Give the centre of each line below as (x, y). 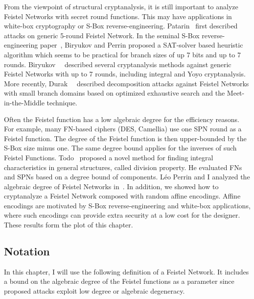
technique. (62, 102)
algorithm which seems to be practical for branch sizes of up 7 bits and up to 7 (122, 54)
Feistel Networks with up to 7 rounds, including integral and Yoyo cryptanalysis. (125, 74)
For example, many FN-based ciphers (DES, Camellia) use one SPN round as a (123, 129)
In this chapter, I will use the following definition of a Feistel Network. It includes (127, 271)
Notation (27, 251)
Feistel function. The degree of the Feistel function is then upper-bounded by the (125, 138)
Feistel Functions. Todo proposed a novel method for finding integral (109, 157)
